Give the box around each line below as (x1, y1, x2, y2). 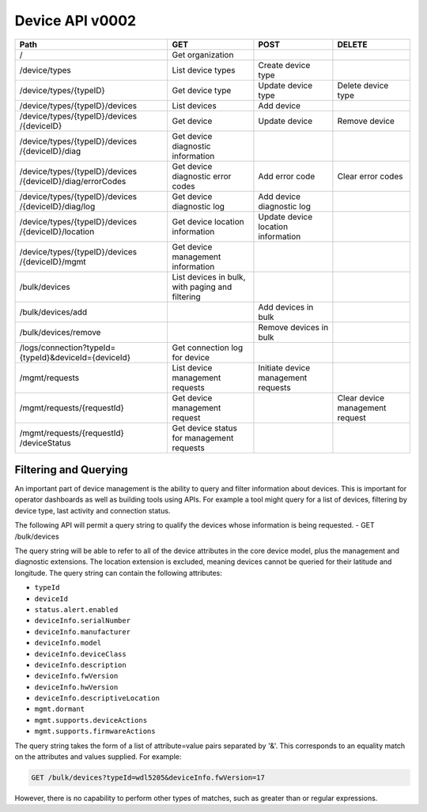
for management (172, 432, 234, 443)
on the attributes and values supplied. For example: (14, 752, 182, 761)
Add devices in (258, 301, 314, 312)
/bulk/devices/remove (19, 326, 101, 337)
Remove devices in (258, 321, 329, 333)
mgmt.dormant (34, 705, 85, 714)
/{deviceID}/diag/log (19, 201, 96, 212)
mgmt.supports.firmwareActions (34, 727, 156, 736)
